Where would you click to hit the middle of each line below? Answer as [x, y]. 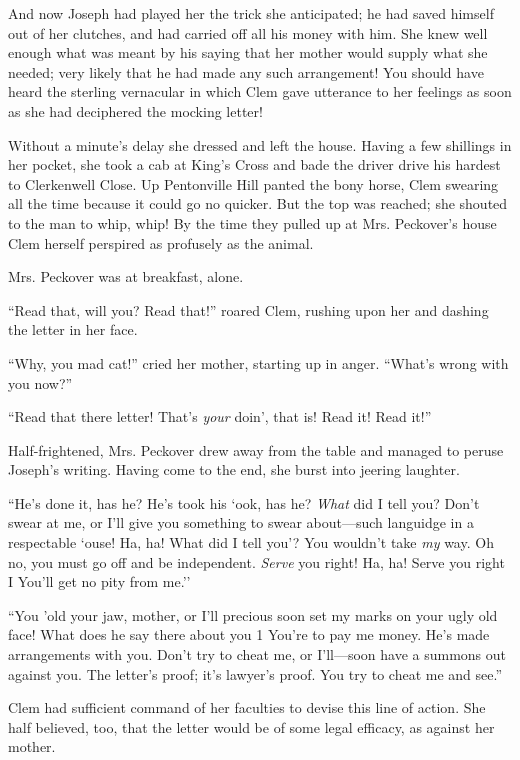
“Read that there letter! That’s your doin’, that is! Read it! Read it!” [220, 416]
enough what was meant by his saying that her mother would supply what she [248, 52]
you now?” [40, 382]
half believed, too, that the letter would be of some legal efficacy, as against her [251, 726]
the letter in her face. [73, 329]
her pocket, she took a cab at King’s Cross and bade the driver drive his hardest [254, 164]
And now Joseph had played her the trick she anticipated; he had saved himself [251, 13]
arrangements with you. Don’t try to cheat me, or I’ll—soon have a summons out [257, 654]
